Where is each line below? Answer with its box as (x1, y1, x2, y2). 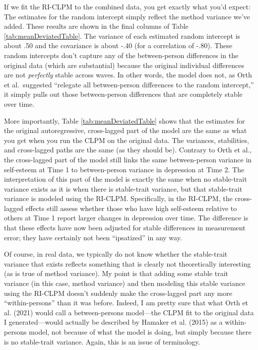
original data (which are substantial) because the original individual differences (4, 60, 244, 70)
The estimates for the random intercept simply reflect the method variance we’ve (4, 11, 250, 21)
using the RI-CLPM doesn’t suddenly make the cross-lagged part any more (4, 287, 232, 298)
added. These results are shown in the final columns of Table (4, 21, 189, 31)
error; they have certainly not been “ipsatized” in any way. (4, 232, 182, 242)
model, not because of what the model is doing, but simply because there (29, 327, 252, 337)
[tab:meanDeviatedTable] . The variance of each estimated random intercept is (4, 30, 241, 41)
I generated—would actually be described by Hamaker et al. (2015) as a (4, 317, 223, 327)
